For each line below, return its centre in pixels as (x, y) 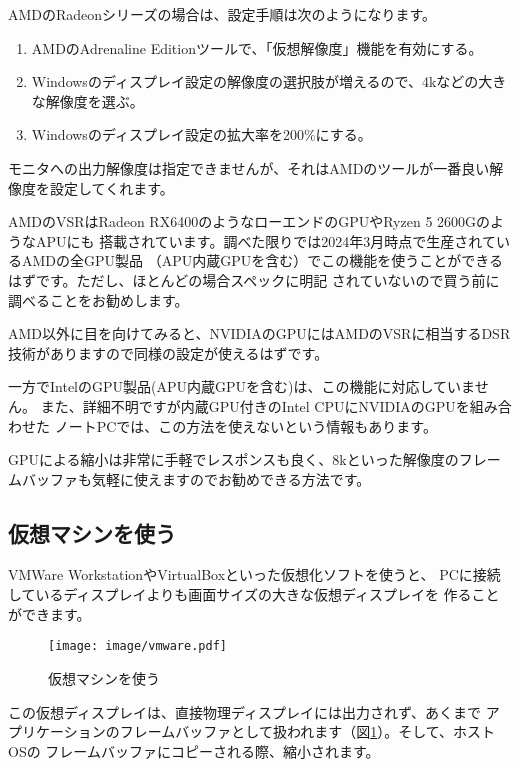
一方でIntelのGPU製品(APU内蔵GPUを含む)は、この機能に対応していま (241, 386)
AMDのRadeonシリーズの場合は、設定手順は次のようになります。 (222, 14)
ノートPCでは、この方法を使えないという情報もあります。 (245, 425)
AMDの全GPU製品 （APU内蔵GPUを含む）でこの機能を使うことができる (262, 260)
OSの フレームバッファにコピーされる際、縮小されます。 (194, 750)
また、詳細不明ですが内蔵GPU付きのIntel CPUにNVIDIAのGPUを (255, 405)
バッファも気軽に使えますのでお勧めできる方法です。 (196, 478)
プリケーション (57, 731)
